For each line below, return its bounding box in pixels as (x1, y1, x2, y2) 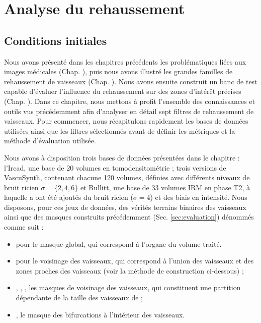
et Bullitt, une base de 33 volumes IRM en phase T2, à (80, 182, 250, 192)
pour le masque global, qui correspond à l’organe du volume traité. (16, 238, 222, 249)
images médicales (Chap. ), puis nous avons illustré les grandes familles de (4, 66, 233, 77)
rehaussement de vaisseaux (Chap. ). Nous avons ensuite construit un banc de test (4, 76, 257, 86)
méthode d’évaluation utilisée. (4, 135, 96, 146)
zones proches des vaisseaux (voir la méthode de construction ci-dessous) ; (16, 265, 244, 276)
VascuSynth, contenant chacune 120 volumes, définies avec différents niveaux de (4, 172, 250, 183)
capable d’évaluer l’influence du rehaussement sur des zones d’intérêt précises (4, 86, 241, 96)
